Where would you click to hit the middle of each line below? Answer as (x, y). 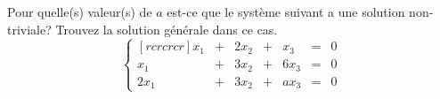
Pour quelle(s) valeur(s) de (80, 11)
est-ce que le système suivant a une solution (286, 11)
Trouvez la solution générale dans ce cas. (167, 29)
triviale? (29, 29)
